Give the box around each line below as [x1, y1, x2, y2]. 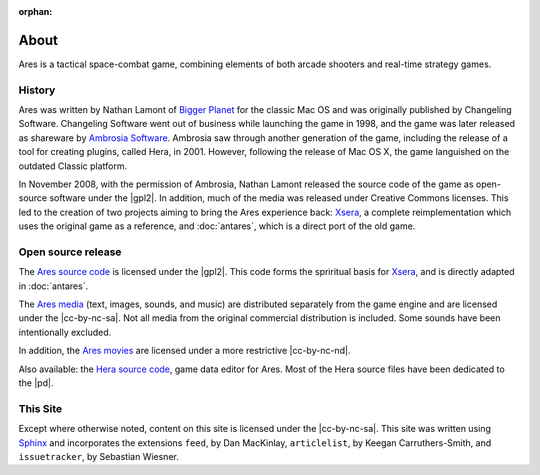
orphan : [18, 6, 53, 17]
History [18, 83, 56, 97]
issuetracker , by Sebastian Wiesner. [18, 450, 179, 462]
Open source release [18, 245, 122, 259]
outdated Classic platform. [18, 160, 128, 172]
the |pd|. [18, 377, 54, 389]
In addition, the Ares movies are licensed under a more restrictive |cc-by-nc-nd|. [18, 345, 351, 357]
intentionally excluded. [18, 326, 112, 338]
